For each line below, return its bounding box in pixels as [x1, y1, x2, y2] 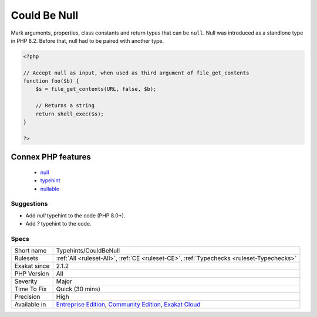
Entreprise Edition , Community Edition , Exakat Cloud [56, 301, 201, 309]
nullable [40, 185, 60, 192]
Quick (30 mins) [56, 285, 101, 293]
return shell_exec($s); [35, 110, 104, 117]
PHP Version [14, 270, 49, 278]
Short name [14, 247, 47, 255]
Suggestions [11, 200, 48, 208]
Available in [14, 301, 46, 309]
